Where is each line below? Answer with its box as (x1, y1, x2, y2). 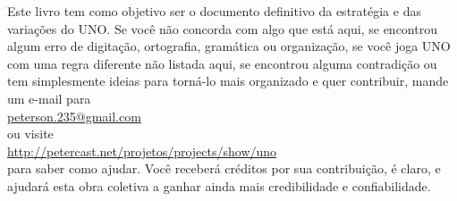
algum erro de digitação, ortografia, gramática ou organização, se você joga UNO (7, 37, 451, 55)
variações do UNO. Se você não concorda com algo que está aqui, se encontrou (7, 19, 437, 38)
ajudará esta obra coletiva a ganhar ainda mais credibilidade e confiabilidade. (7, 176, 431, 195)
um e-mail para (7, 88, 91, 107)
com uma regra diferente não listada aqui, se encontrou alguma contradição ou (7, 54, 437, 72)
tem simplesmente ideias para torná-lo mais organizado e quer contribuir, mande (7, 71, 449, 90)
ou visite (7, 124, 54, 143)
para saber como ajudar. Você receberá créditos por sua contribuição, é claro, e (7, 159, 441, 178)
